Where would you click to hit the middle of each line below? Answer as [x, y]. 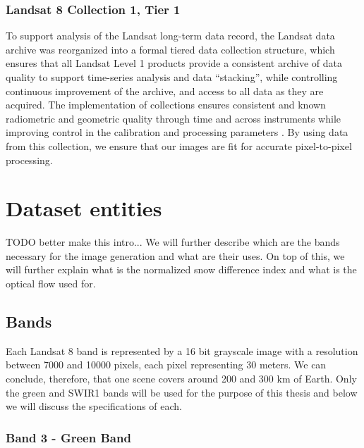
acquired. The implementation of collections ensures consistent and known [166, 105]
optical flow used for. [51, 284]
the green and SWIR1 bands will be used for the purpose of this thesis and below [182, 392]
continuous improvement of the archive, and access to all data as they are [165, 91]
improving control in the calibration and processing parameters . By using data [177, 132]
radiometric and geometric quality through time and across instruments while [173, 118]
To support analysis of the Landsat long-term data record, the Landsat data [170, 36]
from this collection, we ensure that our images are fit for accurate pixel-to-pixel [179, 145]
